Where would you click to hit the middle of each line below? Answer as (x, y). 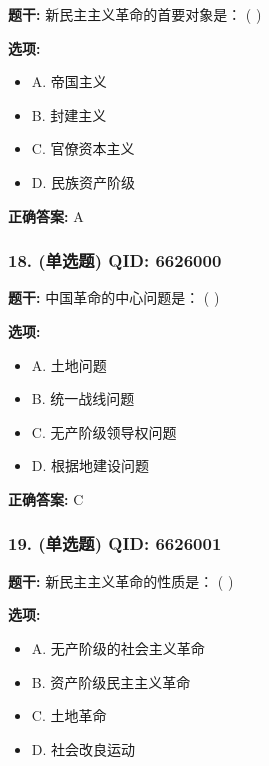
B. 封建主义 (69, 114)
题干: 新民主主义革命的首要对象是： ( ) (135, 14)
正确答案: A (46, 215)
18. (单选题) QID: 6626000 (115, 260)
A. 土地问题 (69, 364)
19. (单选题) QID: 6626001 (115, 543)
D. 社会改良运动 (83, 748)
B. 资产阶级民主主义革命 (111, 681)
